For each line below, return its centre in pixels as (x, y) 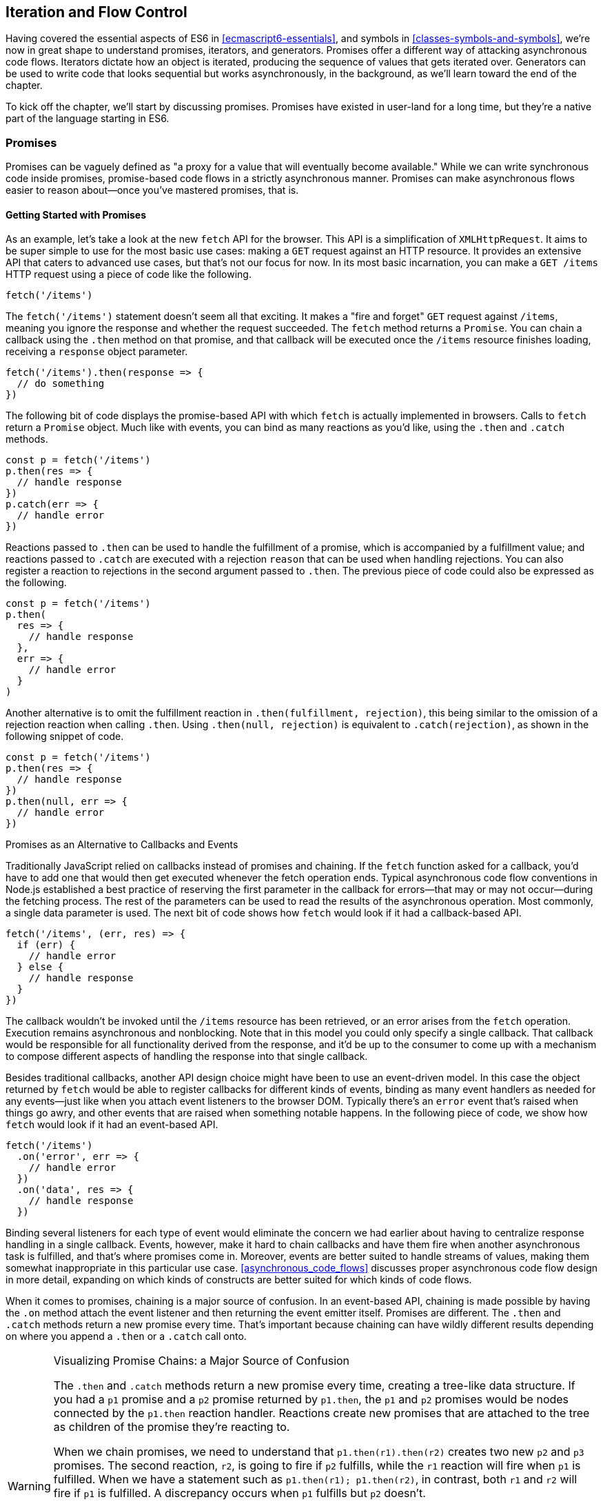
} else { (40, 967)
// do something (61, 384)
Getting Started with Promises (76, 214)
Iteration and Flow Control (96, 12)
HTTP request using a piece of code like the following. (129, 274)
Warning (29, 1486)
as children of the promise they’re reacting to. (172, 1427)
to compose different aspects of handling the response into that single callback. (187, 1056)
